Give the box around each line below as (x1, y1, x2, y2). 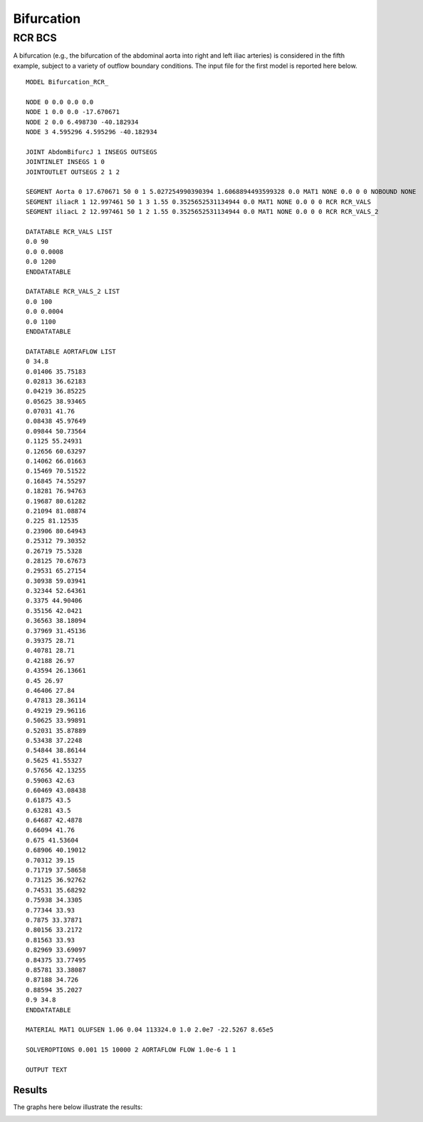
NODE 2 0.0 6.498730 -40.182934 (26, 118, 139, 126)
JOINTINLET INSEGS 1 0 (26, 158, 105, 166)
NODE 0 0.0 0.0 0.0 (26, 98, 94, 106)
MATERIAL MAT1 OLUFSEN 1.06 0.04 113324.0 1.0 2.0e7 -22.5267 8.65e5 (26, 1026, 274, 1034)
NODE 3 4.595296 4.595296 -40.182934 (26, 128, 158, 136)
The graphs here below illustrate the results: (13, 1102, 142, 1111)
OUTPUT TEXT (26, 1066, 68, 1074)
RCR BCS (13, 31, 57, 44)
